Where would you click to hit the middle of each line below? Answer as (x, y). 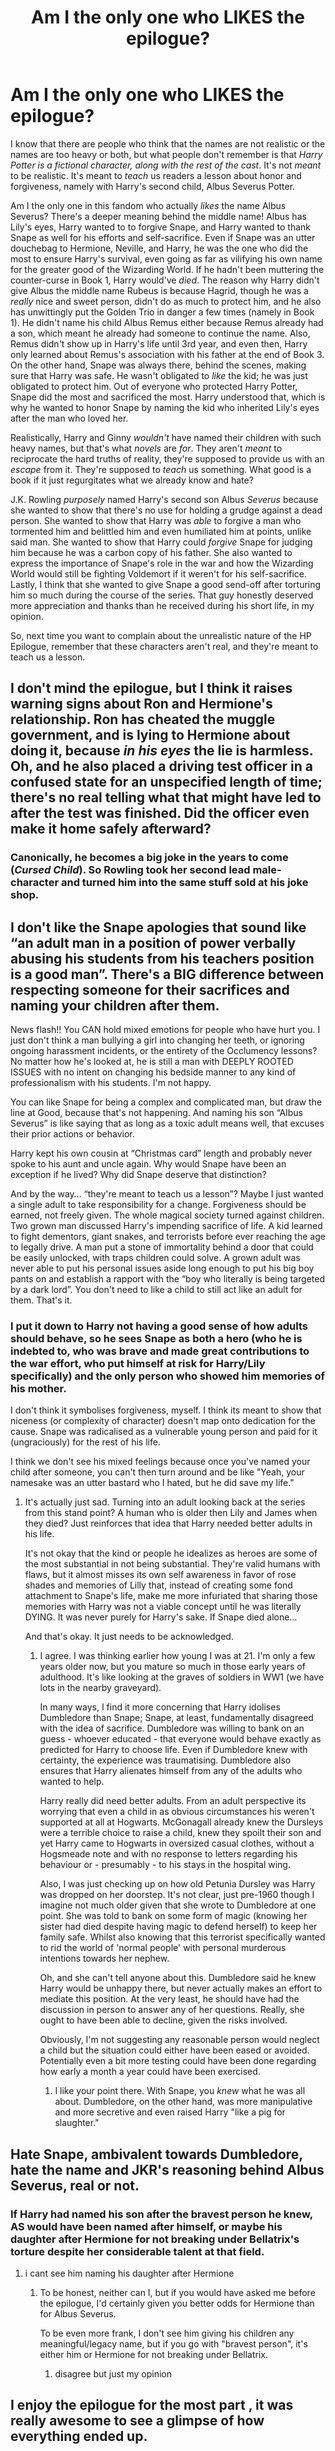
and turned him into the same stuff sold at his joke (184, 883)
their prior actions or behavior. (72, 1134)
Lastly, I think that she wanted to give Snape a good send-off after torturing (166, 584)
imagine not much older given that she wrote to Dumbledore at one (178, 1905)
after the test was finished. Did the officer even (160, 813)
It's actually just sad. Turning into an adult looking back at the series (165, 1502)
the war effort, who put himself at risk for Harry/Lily (138, 1363)
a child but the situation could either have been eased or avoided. (174, 2050)
